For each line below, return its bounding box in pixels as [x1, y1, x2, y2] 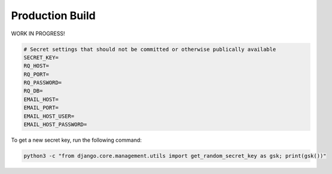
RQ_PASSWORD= [23, 80, 62, 86]
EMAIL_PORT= [23, 105, 59, 111]
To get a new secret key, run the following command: [11, 136, 142, 144]
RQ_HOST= [23, 63, 50, 69]
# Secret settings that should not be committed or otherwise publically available [23, 45, 276, 53]
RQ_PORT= [23, 71, 50, 78]
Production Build [11, 9, 96, 22]
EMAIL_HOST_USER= [23, 112, 75, 120]
